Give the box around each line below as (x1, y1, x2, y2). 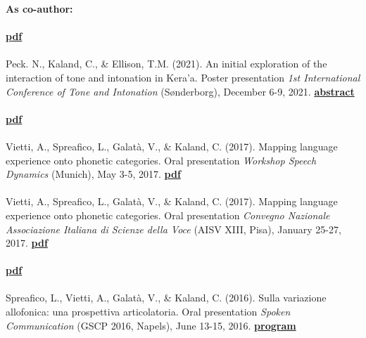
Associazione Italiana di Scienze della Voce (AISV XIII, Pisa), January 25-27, (6, 221, 341, 236)
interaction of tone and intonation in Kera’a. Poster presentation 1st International (6, 70, 360, 84)
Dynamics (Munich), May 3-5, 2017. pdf (6, 167, 181, 181)
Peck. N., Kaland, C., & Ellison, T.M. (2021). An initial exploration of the (6, 56, 327, 71)
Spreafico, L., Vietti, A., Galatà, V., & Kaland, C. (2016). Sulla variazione (6, 290, 327, 305)
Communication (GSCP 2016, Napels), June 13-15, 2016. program (6, 318, 296, 332)
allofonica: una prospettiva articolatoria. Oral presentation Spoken (6, 304, 291, 319)
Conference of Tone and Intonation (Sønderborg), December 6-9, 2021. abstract (6, 84, 355, 98)
